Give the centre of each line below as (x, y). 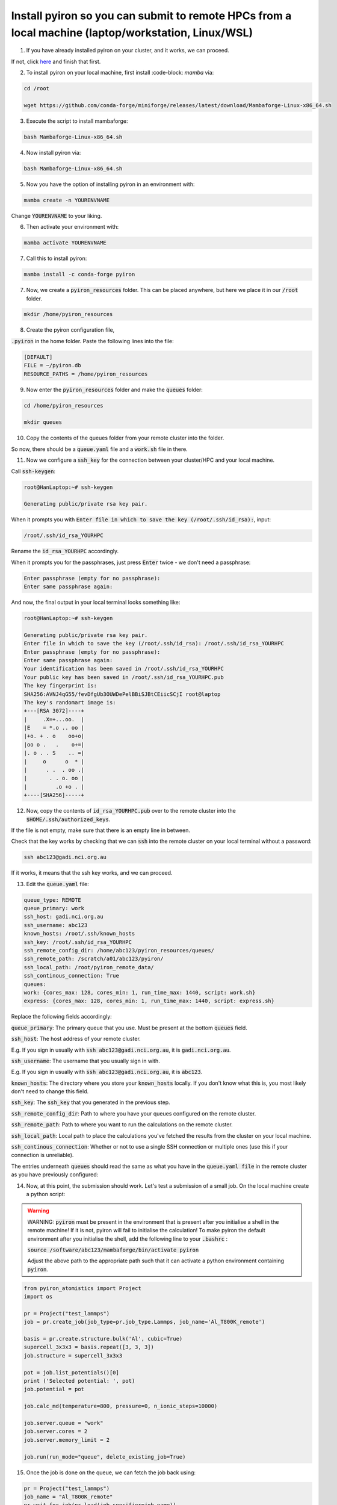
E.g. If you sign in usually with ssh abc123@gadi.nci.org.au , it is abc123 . (107, 1072)
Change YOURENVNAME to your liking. (57, 216)
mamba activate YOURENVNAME (65, 243)
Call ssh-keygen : (33, 471)
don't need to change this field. (50, 1091)
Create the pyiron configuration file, (70, 330)
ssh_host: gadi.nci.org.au (63, 917)
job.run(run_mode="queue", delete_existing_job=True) (105, 1457)
